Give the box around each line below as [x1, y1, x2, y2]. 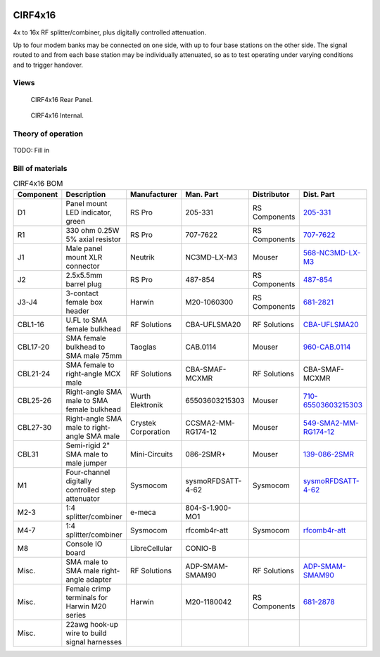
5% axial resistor [65, 234, 121, 244]
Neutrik [130, 252, 155, 262]
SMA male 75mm [65, 350, 122, 360]
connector [65, 261, 100, 271]
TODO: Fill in [13, 146, 50, 154]
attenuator [65, 493, 100, 503]
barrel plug [65, 279, 102, 288]
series [65, 610, 87, 620]
